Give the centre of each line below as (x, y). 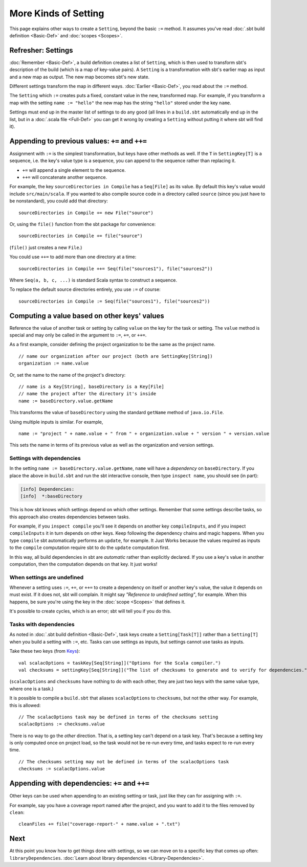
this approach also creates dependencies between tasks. (70, 517)
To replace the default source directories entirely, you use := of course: (85, 289)
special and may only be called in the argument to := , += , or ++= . (78, 335)
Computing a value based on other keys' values (87, 316)
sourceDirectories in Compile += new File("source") (86, 213)
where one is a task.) (31, 689)
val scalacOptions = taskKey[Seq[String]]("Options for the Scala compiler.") (120, 663)
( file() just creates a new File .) (46, 247)
